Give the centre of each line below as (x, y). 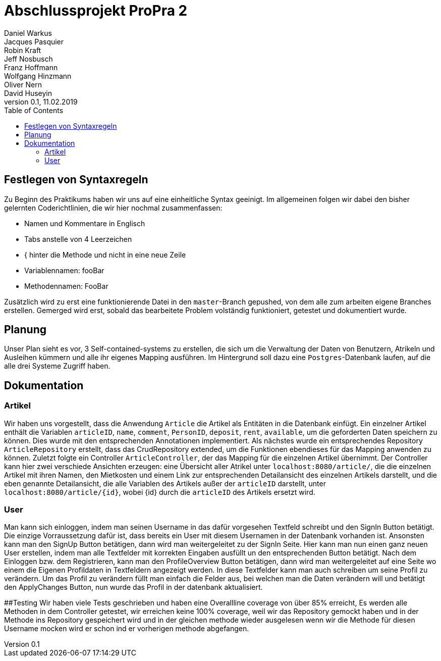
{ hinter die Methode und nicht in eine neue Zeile (105, 255)
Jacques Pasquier (34, 41)
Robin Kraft (23, 50)
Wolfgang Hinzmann (38, 76)
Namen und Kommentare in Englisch (85, 223)
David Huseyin (28, 93)
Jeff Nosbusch (29, 59)
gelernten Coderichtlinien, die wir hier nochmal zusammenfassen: (113, 208)
